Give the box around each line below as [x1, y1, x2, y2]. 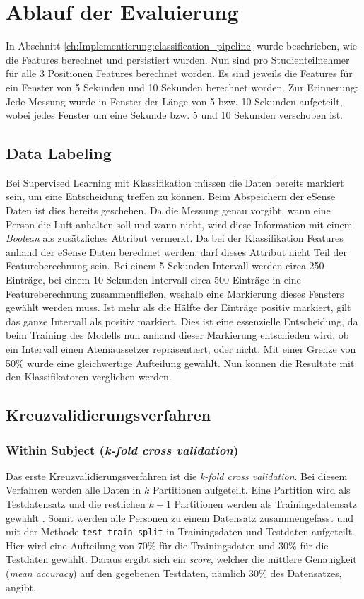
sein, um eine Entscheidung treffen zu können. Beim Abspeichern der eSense [6, 189, 336, 204]
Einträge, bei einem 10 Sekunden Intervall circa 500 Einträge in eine [6, 272, 301, 287]
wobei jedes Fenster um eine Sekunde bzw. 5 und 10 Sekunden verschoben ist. [6, 107, 343, 122]
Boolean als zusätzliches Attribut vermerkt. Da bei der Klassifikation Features [6, 231, 344, 245]
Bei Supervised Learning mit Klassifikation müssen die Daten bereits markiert [6, 175, 344, 190]
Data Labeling [6, 142, 112, 164]
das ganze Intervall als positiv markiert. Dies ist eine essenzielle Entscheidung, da [6, 313, 358, 328]
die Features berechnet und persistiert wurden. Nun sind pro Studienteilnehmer [6, 52, 350, 66]
